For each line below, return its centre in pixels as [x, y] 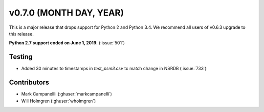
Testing [21, 57]
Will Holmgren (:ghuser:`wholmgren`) [59, 101]
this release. [21, 34]
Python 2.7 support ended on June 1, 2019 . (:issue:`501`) [67, 43]
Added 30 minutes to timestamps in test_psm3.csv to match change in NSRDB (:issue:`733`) [114, 69]
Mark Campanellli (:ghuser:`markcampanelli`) [67, 94]
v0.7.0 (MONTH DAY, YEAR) [66, 13]
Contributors [29, 83]
